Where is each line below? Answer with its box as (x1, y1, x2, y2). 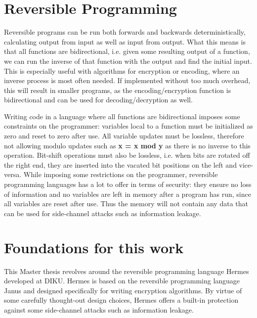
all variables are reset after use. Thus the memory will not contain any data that (4, 198, 248, 209)
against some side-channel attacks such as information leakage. (4, 304, 194, 315)
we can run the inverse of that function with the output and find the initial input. (4, 55, 252, 66)
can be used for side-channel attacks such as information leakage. (4, 208, 201, 218)
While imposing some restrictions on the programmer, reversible (23, 169, 218, 180)
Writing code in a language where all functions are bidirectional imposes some (4, 111, 240, 121)
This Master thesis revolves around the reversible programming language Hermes (4, 266, 249, 276)
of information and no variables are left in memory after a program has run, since (4, 188, 251, 199)
